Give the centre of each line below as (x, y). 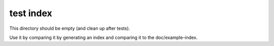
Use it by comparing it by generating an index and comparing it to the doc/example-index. (104, 37)
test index (31, 13)
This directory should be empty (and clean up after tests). (70, 28)
